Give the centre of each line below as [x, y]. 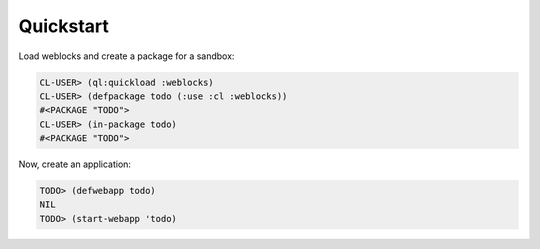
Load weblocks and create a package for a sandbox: [126, 56]
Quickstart [64, 26]
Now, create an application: [75, 164]
